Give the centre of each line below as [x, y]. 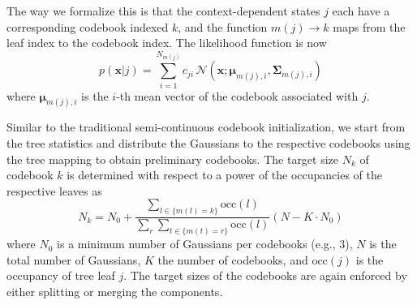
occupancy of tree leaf [61, 275]
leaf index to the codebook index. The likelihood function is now [167, 43]
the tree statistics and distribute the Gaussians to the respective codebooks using [208, 143]
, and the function [223, 26]
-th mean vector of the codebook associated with [237, 95]
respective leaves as [54, 190]
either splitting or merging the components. [115, 291]
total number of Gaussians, [74, 259]
